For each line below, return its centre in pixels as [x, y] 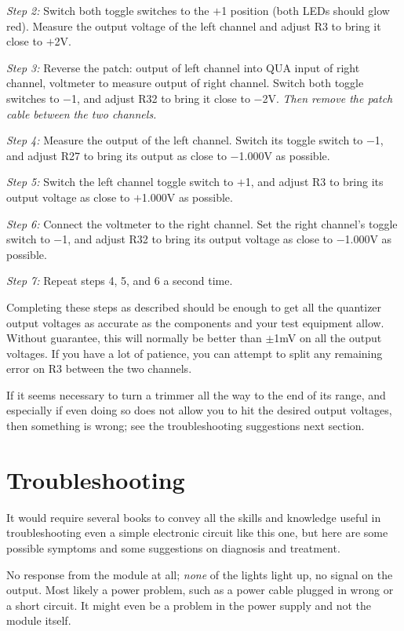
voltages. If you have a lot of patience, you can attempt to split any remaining [195, 353]
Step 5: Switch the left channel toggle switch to [120, 182]
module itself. [39, 620]
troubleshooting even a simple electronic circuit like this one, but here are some [197, 533]
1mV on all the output [328, 338]
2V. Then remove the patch [328, 98]
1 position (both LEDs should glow [306, 10]
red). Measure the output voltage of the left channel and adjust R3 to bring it [194, 26]
